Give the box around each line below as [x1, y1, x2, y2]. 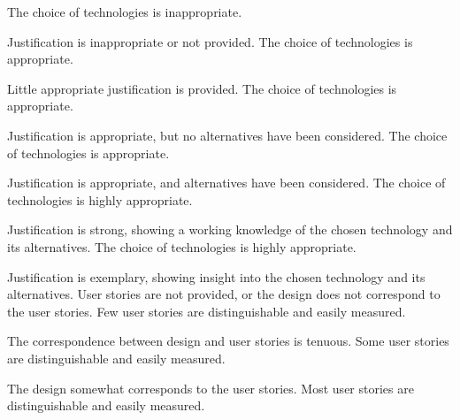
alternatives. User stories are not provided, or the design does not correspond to [7, 285, 441, 303]
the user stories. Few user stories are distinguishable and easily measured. [7, 302, 406, 320]
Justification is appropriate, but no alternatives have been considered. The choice [7, 126, 448, 144]
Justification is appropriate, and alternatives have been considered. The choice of [7, 173, 446, 192]
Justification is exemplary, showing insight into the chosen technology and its [7, 267, 425, 286]
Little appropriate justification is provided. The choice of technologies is [7, 79, 397, 97]
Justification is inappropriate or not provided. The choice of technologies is [7, 32, 413, 50]
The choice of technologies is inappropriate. [7, 3, 242, 20]
